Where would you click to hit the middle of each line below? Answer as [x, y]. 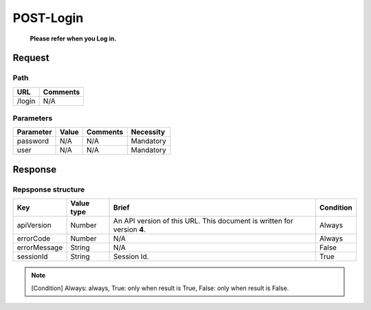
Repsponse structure [49, 189]
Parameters [33, 118]
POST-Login [48, 18]
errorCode [34, 239]
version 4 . [130, 230]
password [33, 141]
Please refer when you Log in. [73, 38]
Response [35, 169]
